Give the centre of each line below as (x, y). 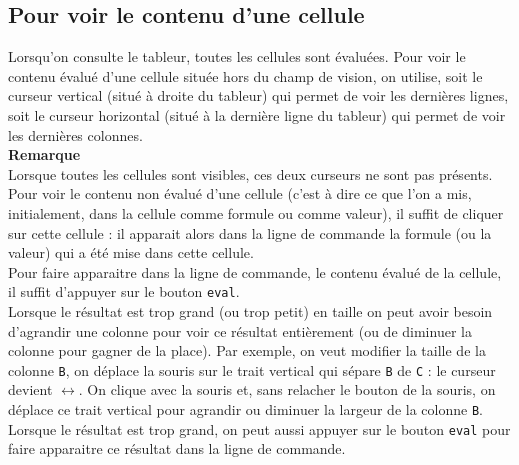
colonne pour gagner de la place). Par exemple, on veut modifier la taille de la (247, 350)
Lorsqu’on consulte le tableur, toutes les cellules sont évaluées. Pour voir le (237, 56)
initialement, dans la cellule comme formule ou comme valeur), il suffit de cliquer (256, 212)
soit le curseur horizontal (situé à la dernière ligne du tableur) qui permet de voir (257, 114)
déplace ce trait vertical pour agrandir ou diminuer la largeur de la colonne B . (245, 409)
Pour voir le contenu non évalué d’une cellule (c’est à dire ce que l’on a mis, (240, 193)
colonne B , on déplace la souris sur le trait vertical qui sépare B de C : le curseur (252, 369)
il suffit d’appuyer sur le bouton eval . (124, 291)
